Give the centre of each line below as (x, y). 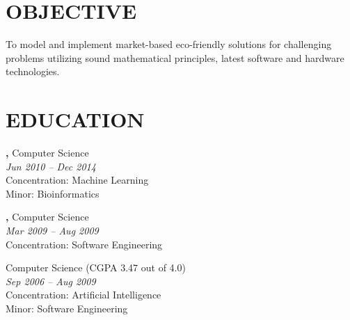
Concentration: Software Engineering (84, 244)
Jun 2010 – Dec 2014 (51, 166)
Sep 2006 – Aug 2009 (51, 281)
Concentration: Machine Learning (77, 180)
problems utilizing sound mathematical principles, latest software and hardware (175, 57)
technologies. (33, 71)
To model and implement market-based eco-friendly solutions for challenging (169, 44)
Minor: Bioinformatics (53, 193)
